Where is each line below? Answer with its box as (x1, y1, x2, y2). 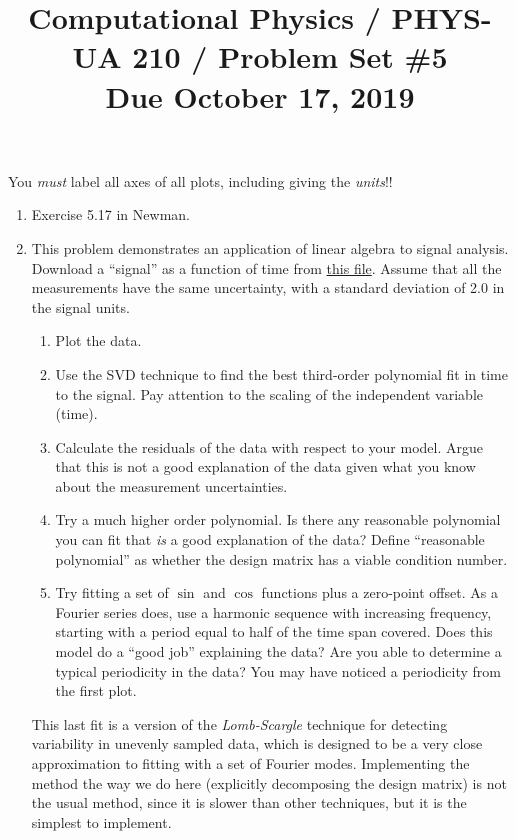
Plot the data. (55, 330, 142, 351)
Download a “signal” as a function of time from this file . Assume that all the (31, 257, 502, 278)
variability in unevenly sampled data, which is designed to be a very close (31, 733, 483, 754)
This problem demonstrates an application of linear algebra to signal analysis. (31, 237, 509, 258)
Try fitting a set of (55, 582, 169, 603)
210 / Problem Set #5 (132, 36, 448, 77)
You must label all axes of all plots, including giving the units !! (8, 170, 393, 191)
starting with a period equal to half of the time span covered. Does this (55, 621, 493, 642)
